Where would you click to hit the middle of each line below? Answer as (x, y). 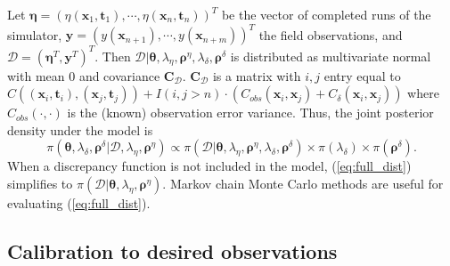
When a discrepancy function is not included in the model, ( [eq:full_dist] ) (209, 166)
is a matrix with (257, 75)
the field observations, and (331, 34)
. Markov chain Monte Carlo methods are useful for (303, 183)
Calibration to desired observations (172, 250)
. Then (113, 56)
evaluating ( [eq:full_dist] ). (79, 202)
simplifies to (40, 183)
